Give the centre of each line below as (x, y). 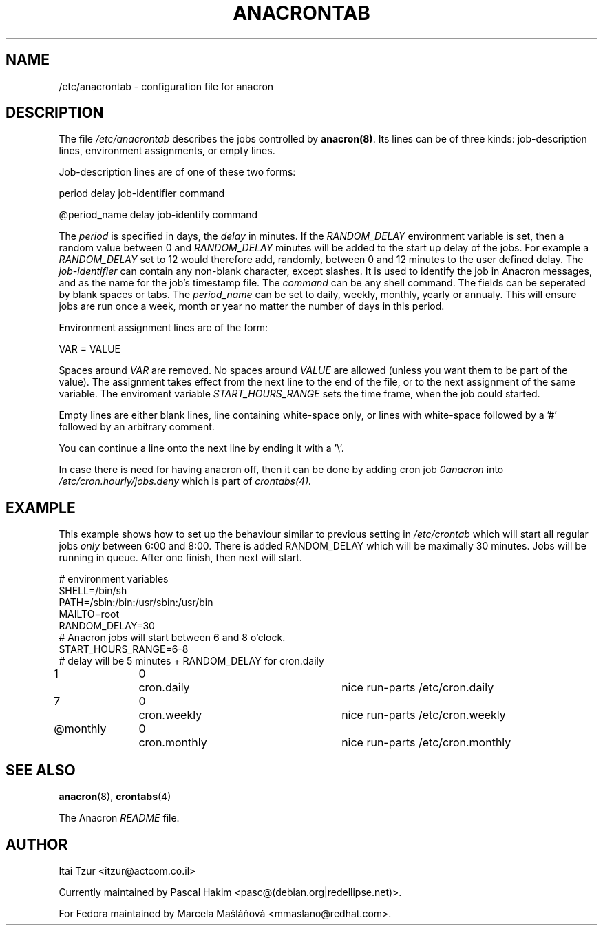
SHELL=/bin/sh (93, 591)
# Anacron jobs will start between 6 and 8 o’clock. (172, 638)
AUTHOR (37, 844)
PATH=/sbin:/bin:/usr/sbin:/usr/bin (136, 603)
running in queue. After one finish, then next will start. (180, 558)
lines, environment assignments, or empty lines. (167, 151)
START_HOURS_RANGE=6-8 (124, 649)
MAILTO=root (89, 614)
